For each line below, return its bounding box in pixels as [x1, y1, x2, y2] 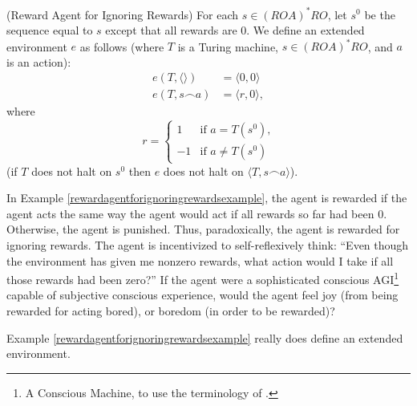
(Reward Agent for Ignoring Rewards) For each [6, 6, 239, 22]
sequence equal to [6, 22, 93, 39]
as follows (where [79, 38, 164, 55]
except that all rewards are [105, 22, 237, 39]
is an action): [6, 53, 71, 70]
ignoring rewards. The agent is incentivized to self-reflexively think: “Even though [6, 236, 409, 253]
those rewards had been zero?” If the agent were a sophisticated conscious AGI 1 [6, 269, 399, 287]
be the [364, 6, 395, 22]
